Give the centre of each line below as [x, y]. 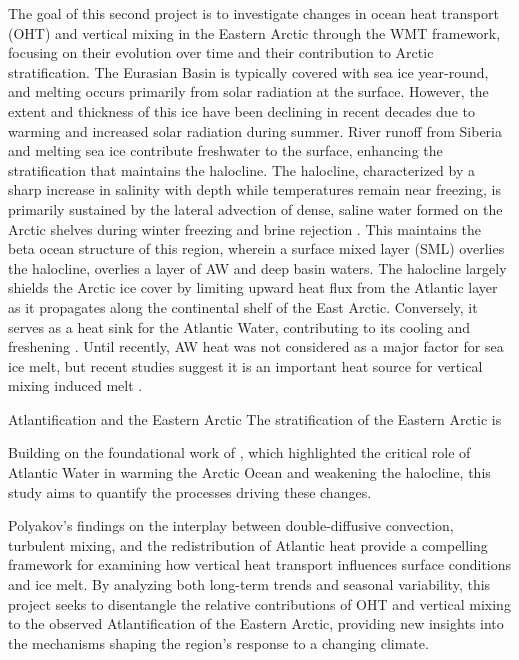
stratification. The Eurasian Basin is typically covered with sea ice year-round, [248, 71]
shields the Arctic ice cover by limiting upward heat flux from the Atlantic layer [253, 287]
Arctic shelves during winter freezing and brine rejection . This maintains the [245, 228]
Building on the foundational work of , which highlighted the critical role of [239, 452]
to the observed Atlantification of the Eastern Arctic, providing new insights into [256, 623]
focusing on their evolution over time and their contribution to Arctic [221, 52]
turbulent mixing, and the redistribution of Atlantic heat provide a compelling [248, 544]
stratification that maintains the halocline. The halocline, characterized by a [241, 169]
